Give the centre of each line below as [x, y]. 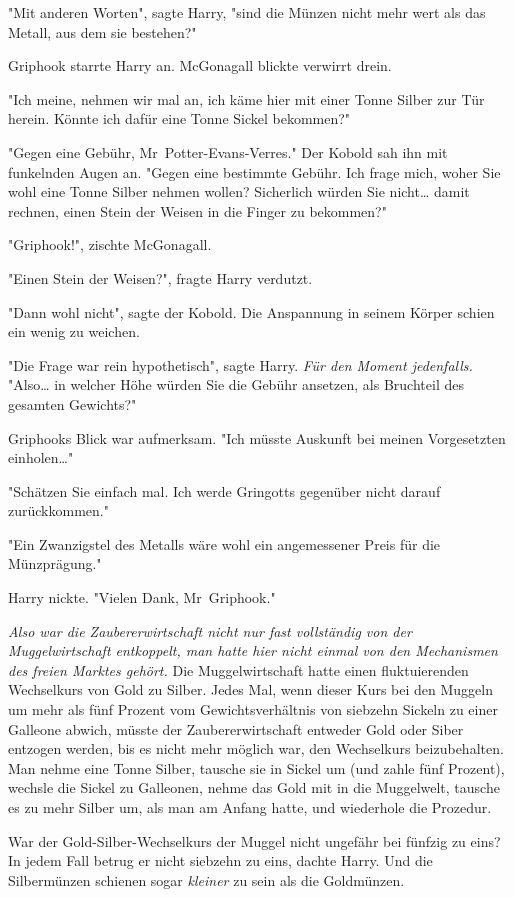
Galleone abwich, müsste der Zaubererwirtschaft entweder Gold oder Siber [236, 728]
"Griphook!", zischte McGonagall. [110, 244]
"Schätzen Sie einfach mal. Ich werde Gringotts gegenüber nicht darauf [224, 490]
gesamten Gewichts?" [72, 403]
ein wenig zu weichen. [74, 331]
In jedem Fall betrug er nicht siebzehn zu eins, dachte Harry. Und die [220, 860]
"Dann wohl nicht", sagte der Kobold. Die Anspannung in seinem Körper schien [251, 311]
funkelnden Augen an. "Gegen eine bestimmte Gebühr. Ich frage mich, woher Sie [254, 171]
